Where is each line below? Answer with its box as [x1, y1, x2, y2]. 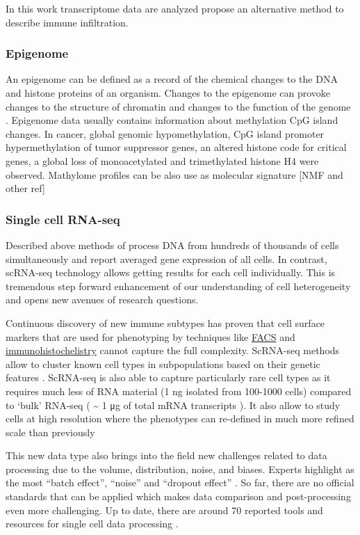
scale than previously [6, 424, 95, 439]
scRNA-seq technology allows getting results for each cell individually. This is [6, 265, 336, 280]
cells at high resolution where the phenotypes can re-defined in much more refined [6, 411, 354, 426]
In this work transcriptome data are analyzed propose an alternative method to [6, 1, 344, 15]
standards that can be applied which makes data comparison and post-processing [6, 489, 351, 504]
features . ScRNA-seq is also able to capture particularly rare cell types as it [6, 370, 331, 385]
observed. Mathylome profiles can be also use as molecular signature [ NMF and [6, 167, 343, 182]
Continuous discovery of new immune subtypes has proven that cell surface [6, 315, 325, 330]
